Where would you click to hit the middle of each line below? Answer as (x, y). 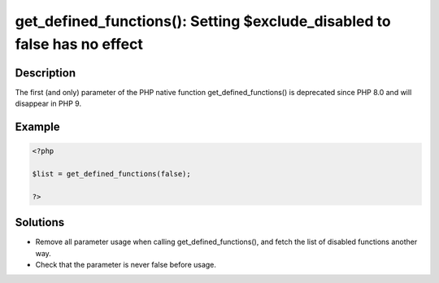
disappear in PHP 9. (48, 104)
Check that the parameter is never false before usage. (126, 265)
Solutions (40, 222)
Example (37, 127)
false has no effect (79, 44)
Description (46, 73)
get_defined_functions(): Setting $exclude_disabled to (203, 21)
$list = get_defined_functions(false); (111, 174)
